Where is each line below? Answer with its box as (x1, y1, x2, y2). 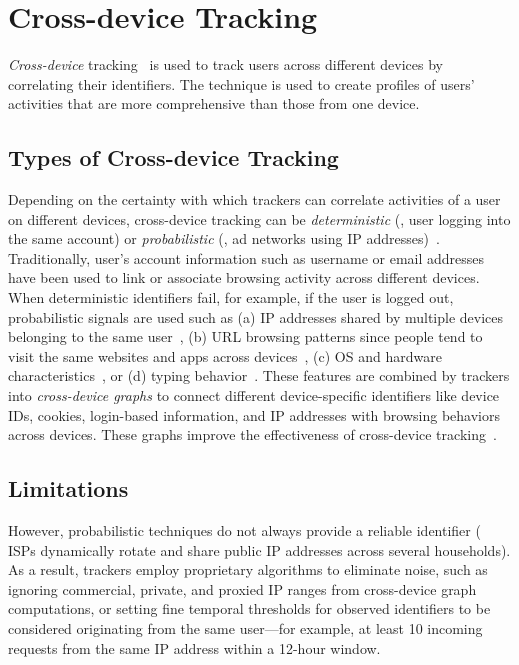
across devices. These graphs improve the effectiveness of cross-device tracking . (8, 424, 497, 445)
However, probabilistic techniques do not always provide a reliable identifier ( (8, 520, 481, 541)
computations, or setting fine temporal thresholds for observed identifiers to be (8, 598, 491, 619)
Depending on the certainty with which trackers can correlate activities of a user (8, 189, 501, 210)
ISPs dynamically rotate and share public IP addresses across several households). (8, 539, 511, 560)
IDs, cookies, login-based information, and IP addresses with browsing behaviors (8, 404, 500, 425)
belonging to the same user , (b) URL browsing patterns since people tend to (8, 326, 483, 347)
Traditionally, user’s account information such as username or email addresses (8, 247, 485, 268)
